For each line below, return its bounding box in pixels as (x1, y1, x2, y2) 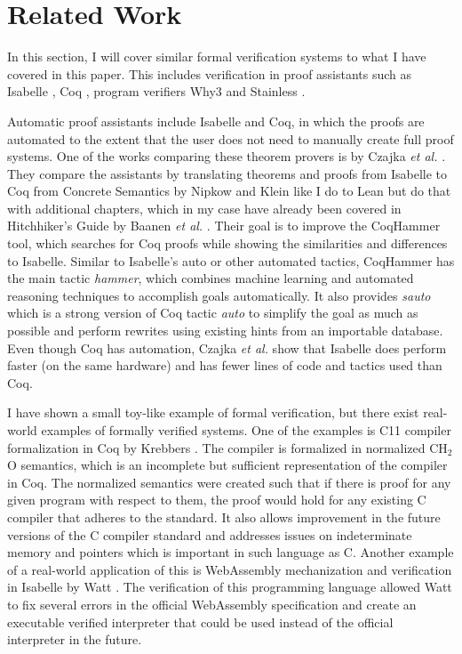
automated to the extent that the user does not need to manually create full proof (7, 129, 454, 148)
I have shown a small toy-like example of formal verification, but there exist (7, 403, 419, 422)
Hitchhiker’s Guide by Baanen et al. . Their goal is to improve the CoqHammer (7, 216, 441, 235)
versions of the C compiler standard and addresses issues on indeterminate (7, 525, 412, 544)
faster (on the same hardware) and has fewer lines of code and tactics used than (7, 356, 442, 375)
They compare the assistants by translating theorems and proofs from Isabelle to (7, 164, 448, 182)
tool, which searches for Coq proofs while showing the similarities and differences (7, 234, 448, 253)
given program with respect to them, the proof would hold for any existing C (7, 490, 426, 509)
